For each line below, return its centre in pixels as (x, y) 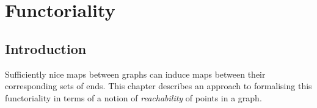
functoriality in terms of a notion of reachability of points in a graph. (133, 97)
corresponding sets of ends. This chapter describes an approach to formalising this (158, 86)
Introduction (46, 48)
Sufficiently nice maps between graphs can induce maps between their (135, 74)
